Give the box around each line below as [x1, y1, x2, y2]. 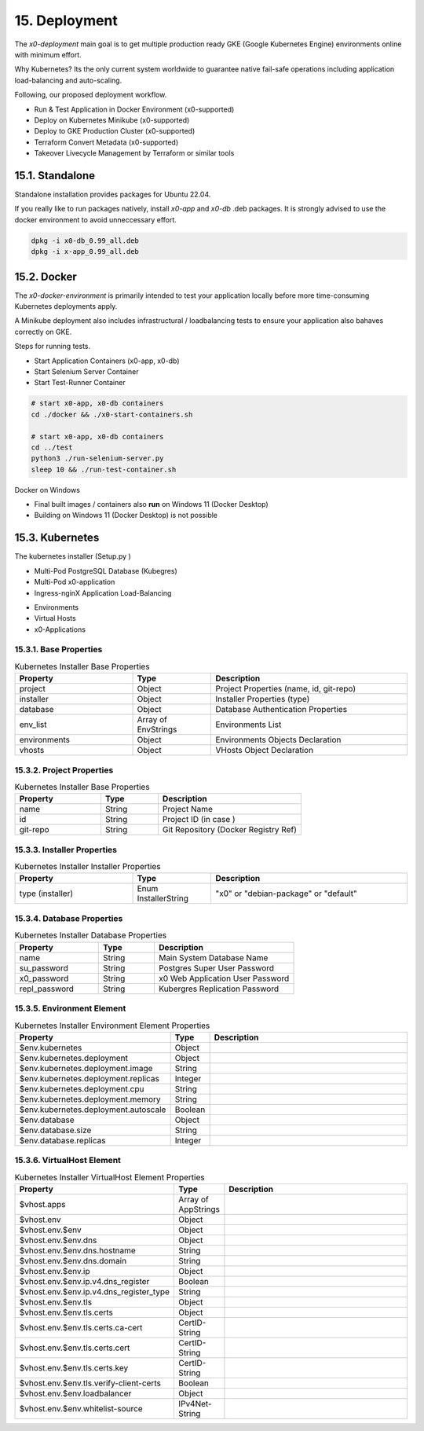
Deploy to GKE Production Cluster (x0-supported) [34, 127, 196, 136]
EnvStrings [137, 724, 177, 735]
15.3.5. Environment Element [14, 1003, 126, 1014]
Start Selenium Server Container [34, 366, 139, 376]
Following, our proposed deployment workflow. [14, 90, 167, 100]
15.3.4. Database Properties [14, 912, 123, 923]
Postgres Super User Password [158, 963, 275, 974]
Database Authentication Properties [215, 704, 348, 715]
